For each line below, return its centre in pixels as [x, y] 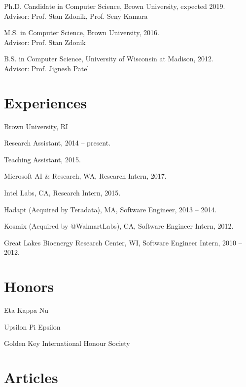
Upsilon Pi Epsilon [32, 326]
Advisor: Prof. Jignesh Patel [47, 68]
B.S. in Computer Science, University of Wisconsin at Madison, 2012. [109, 59]
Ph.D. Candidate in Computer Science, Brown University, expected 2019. [115, 6]
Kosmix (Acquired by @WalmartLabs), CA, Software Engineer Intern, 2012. [119, 226]
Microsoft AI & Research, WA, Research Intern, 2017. [85, 176]
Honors [29, 286]
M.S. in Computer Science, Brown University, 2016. [82, 32]
